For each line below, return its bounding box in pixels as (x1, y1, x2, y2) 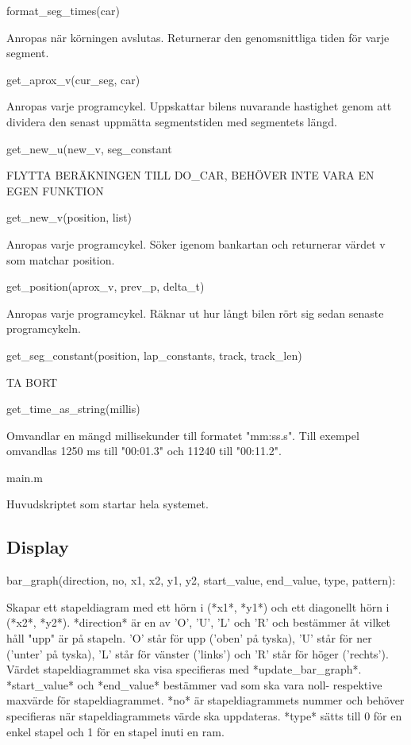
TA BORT (6, 373, 58, 390)
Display (6, 535, 69, 559)
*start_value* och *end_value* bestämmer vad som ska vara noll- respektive (6, 676, 382, 693)
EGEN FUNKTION (6, 182, 104, 199)
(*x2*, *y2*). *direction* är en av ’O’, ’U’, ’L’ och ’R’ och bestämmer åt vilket (6, 614, 390, 631)
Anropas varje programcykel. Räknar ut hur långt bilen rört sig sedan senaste (6, 304, 384, 321)
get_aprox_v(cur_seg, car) (6, 71, 140, 87)
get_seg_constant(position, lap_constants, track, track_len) (6, 346, 302, 363)
